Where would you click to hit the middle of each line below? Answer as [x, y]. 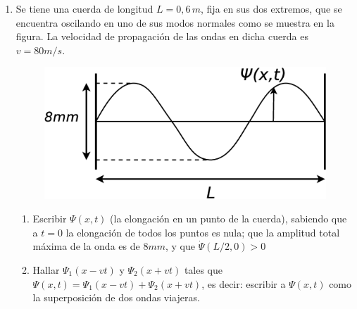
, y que [180, 246]
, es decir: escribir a [244, 283]
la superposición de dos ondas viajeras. [116, 297]
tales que [203, 269]
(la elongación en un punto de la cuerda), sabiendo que [228, 219]
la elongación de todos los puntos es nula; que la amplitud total [203, 232]
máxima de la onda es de [86, 246]
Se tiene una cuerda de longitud [84, 8]
